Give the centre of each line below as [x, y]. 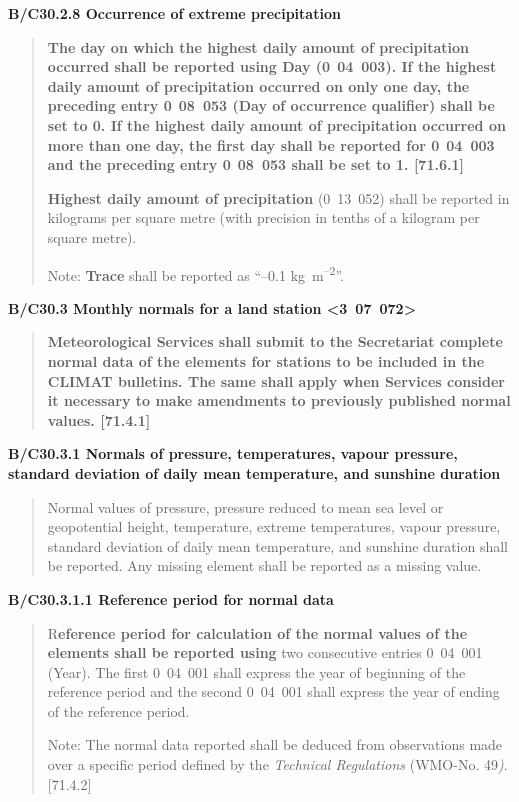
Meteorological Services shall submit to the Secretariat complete [275, 341]
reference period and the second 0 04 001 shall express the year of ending [273, 691]
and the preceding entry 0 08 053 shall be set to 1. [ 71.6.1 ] [255, 164]
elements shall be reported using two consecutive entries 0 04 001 [265, 652]
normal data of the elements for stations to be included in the [266, 360]
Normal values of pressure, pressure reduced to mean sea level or [245, 506]
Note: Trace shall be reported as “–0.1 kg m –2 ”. [195, 273]
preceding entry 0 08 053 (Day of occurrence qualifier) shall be [271, 105]
